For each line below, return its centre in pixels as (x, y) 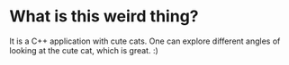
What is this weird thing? (104, 16)
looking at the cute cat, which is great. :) (84, 50)
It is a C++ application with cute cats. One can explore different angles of (145, 41)
